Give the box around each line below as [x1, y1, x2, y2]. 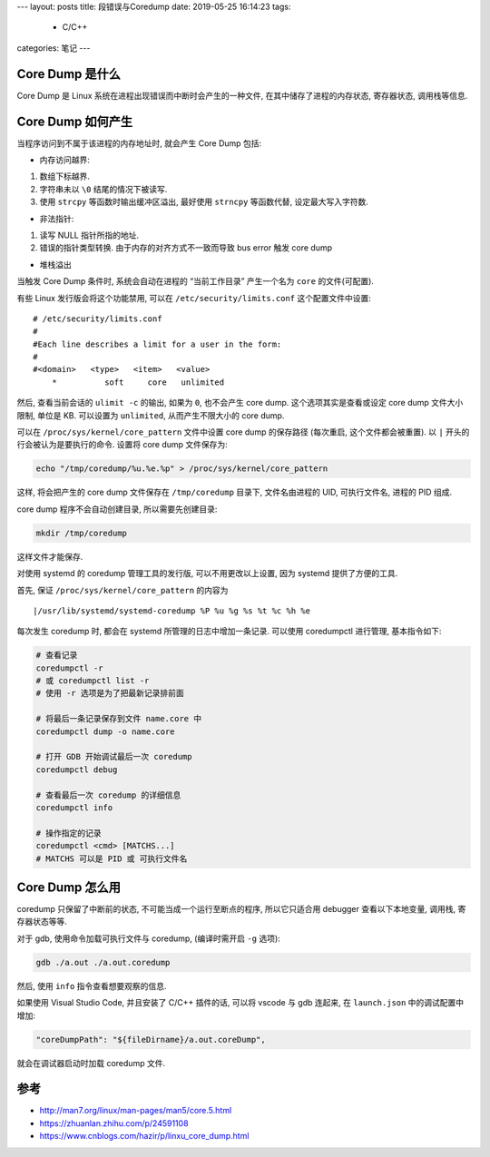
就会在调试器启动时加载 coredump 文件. [16, 1057, 166, 1068]
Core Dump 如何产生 [16, 113, 133, 129]
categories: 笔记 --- [16, 42, 91, 54]
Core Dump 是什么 [16, 66, 122, 82]
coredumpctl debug [35, 764, 118, 775]
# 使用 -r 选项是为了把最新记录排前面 [35, 688, 185, 699]
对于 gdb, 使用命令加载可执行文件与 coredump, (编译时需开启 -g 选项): [16, 933, 280, 944]
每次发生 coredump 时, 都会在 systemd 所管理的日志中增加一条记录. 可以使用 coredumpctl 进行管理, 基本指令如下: [16, 626, 442, 637]
